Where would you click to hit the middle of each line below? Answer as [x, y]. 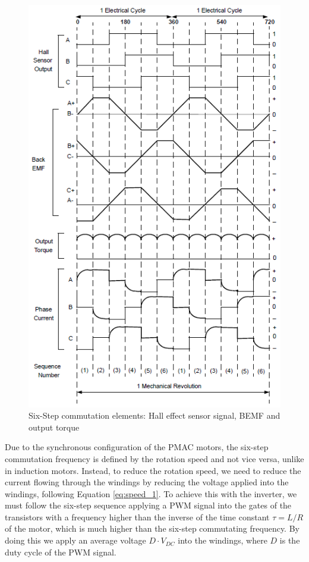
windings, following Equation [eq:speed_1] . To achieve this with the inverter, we [151, 493]
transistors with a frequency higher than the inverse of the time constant [137, 517]
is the [290, 540]
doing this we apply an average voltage [75, 540]
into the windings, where [223, 540]
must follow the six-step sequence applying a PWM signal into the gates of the [148, 505]
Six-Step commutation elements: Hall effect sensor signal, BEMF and [154, 415]
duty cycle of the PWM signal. [61, 552]
